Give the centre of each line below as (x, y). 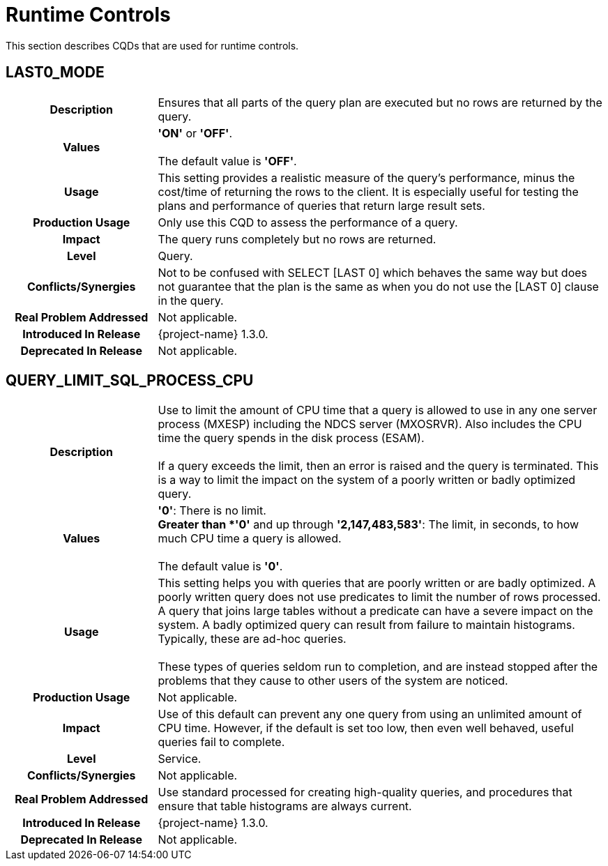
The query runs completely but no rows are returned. (297, 239)
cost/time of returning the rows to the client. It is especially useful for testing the (368, 191)
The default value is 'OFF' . (227, 161)
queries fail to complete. (221, 742)
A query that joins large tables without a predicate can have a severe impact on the (375, 611)
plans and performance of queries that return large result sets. (321, 205)
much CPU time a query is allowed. (250, 539)
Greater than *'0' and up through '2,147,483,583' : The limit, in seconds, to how (368, 525)
